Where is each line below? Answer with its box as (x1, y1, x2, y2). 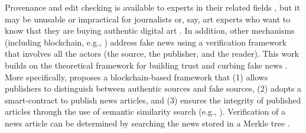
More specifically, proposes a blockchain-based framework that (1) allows (5, 70, 268, 83)
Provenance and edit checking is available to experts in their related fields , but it (5, 1, 300, 13)
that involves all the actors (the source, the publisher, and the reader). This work (5, 47, 300, 60)
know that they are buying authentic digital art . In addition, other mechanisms (5, 24, 295, 37)
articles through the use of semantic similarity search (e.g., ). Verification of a (5, 105, 286, 118)
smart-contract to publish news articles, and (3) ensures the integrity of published (5, 93, 301, 106)
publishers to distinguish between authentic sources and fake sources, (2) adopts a (5, 82, 302, 95)
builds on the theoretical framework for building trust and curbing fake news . (5, 59, 288, 71)
